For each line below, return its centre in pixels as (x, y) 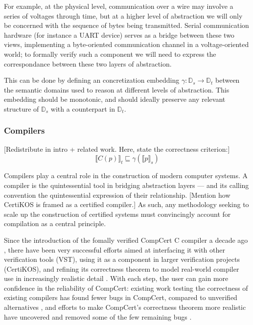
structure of (22, 108)
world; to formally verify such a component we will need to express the (110, 54)
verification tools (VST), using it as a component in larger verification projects (122, 259)
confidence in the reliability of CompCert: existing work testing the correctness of (126, 288)
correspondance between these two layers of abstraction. (88, 63)
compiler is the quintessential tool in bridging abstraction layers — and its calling (126, 185)
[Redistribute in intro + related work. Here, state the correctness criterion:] (117, 149)
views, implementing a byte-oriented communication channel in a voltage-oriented (126, 44)
